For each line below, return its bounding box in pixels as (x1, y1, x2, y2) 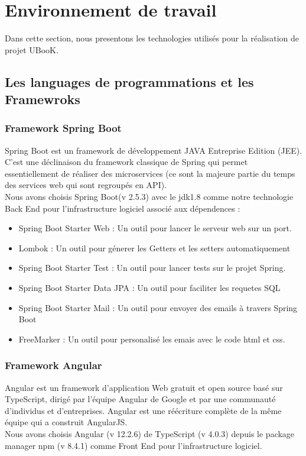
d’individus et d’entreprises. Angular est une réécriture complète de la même (5, 404, 282, 416)
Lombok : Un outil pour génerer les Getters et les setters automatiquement (18, 241, 291, 254)
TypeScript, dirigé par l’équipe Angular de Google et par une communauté (5, 393, 276, 405)
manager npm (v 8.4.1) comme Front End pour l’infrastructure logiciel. (5, 439, 262, 451)
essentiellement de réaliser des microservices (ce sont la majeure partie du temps (5, 167, 295, 179)
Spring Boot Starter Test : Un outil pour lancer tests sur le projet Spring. (18, 261, 286, 274)
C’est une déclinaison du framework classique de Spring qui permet (5, 156, 248, 168)
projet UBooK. (5, 43, 58, 56)
